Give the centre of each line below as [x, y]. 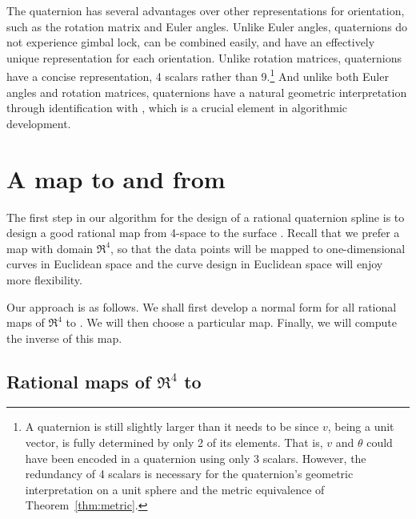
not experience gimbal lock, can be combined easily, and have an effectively [191, 42]
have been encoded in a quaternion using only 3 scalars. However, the [196, 458]
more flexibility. [44, 279]
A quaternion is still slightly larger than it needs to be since [172, 426]
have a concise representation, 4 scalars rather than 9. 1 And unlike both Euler [198, 75]
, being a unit [361, 426]
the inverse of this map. [64, 338]
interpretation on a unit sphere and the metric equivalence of [175, 489]
